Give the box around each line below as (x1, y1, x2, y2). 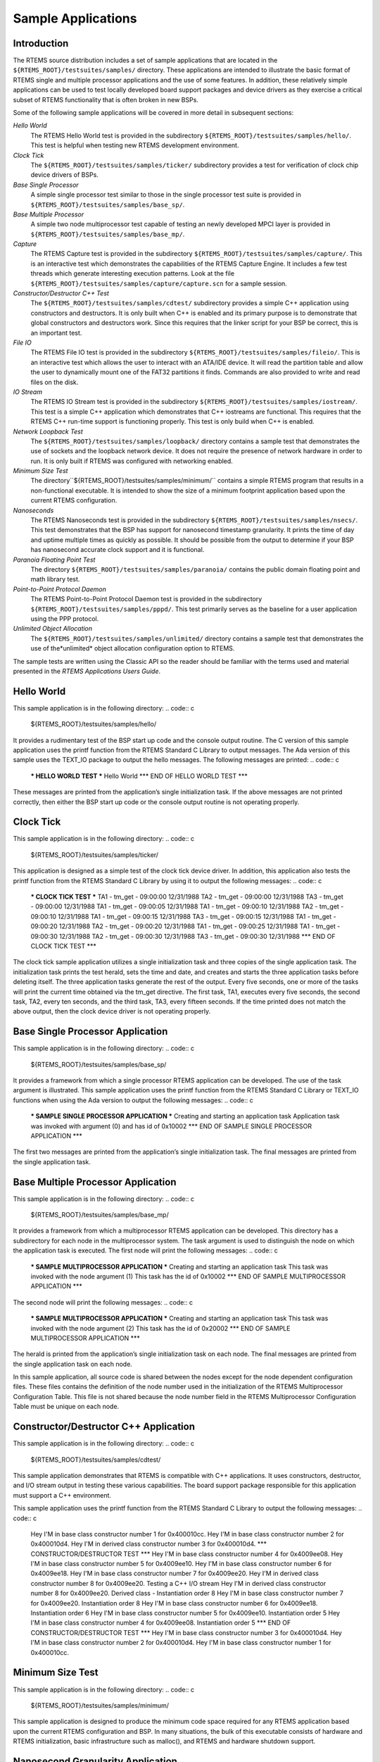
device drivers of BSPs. (30, 171, 99, 179)
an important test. (30, 328, 82, 337)
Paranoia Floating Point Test (13, 555, 96, 564)
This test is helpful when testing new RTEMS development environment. (30, 141, 239, 149)
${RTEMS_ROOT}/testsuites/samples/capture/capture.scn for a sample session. (30, 279, 288, 288)
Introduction (13, 37, 69, 49)
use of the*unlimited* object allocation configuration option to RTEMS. (30, 644, 235, 653)
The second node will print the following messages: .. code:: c (13, 1298, 194, 1307)
